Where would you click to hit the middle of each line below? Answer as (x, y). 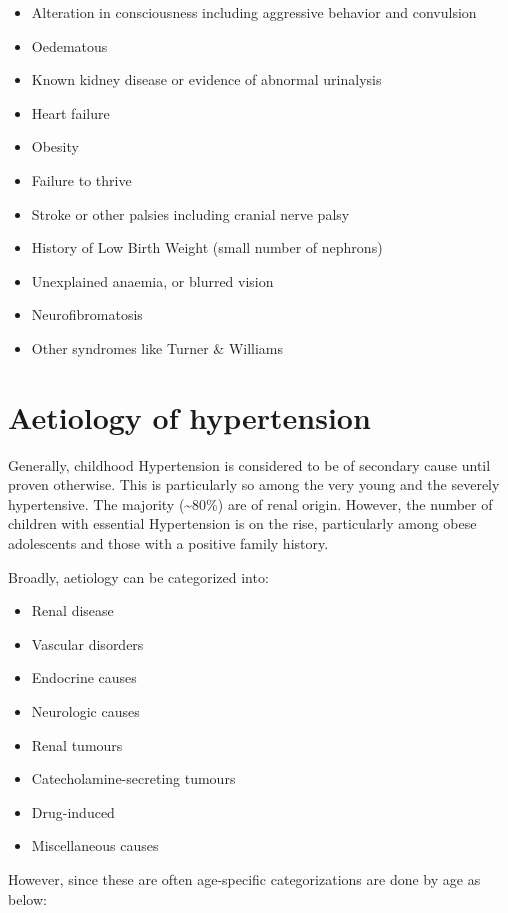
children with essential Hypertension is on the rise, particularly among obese (242, 523)
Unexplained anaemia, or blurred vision (152, 280)
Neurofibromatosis (87, 314)
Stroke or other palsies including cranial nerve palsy (190, 213)
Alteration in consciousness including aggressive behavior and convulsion (254, 12)
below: (27, 898)
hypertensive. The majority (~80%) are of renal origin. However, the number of (250, 503)
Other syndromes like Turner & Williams (157, 347)
